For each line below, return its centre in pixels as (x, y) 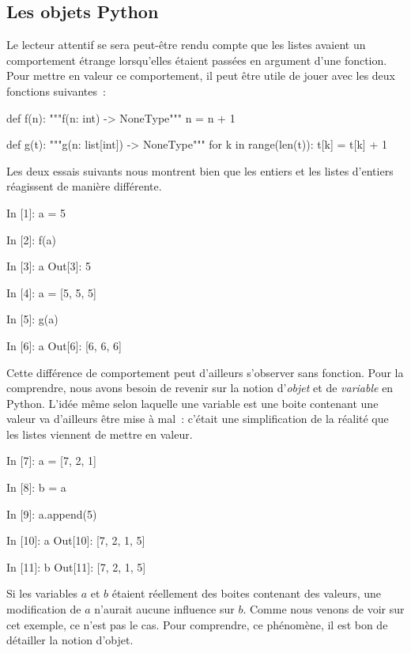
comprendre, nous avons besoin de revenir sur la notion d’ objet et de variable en (200, 388)
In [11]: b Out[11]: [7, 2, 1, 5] (76, 566)
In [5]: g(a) (32, 319)
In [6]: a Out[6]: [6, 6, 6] (64, 345)
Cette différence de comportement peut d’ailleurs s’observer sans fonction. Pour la (205, 372)
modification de (44, 609)
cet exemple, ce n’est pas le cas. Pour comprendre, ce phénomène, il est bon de (197, 624)
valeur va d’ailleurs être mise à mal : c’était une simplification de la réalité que (198, 419)
